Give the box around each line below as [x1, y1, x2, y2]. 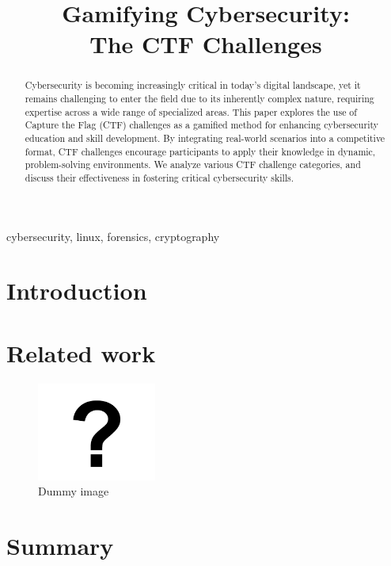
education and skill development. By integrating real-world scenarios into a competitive [25, 131, 385, 144]
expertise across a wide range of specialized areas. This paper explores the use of [25, 105, 357, 118]
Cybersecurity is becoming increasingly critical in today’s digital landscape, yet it [25, 78, 361, 92]
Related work [6, 336, 156, 369]
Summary [6, 530, 114, 562]
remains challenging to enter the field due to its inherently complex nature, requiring [25, 92, 374, 105]
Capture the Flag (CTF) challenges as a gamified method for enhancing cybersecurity [25, 118, 379, 132]
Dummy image [38, 483, 109, 499]
